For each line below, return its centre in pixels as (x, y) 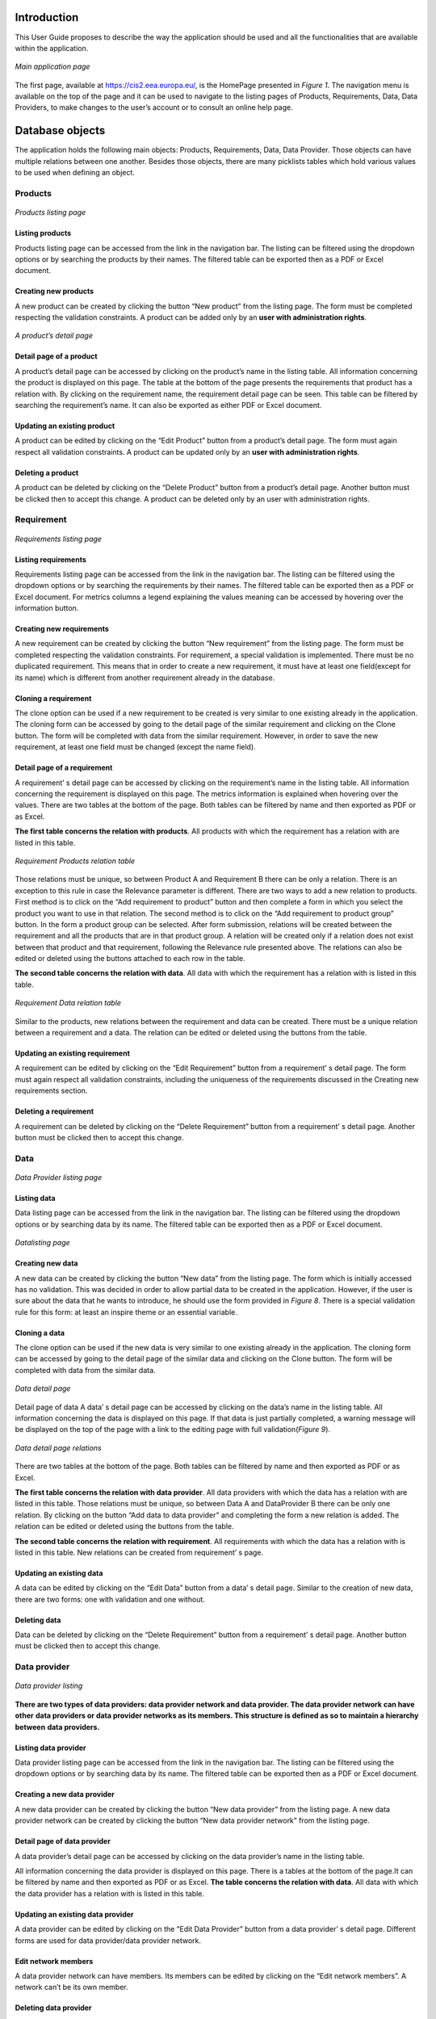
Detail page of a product (56, 356)
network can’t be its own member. (71, 1988)
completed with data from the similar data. (86, 1370)
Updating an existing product (65, 426)
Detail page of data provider (63, 1841)
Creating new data (46, 1263)
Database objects (60, 130)
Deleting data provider (53, 2008)
